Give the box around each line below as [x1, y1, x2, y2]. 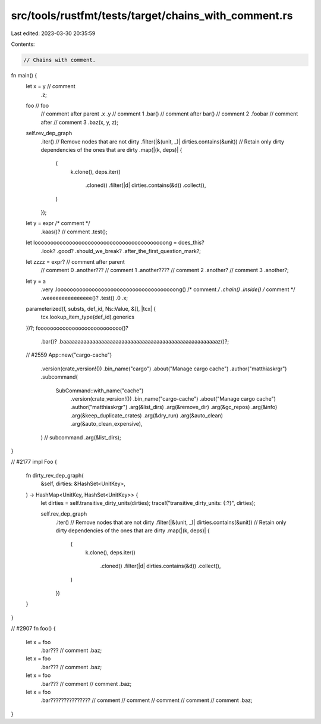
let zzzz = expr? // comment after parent [26, 258, 125, 265]
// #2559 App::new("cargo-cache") [26, 351, 112, 358]
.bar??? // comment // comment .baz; [40, 680, 132, 687]
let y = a [26, 277, 46, 285]
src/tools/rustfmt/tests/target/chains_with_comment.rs [11, 9, 293, 22]
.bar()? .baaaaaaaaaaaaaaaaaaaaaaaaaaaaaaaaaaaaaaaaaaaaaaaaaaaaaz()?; [40, 338, 229, 345]
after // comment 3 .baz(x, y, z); [40, 118, 119, 126]
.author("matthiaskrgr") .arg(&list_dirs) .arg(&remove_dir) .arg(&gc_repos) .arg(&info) [70, 404, 278, 411]
